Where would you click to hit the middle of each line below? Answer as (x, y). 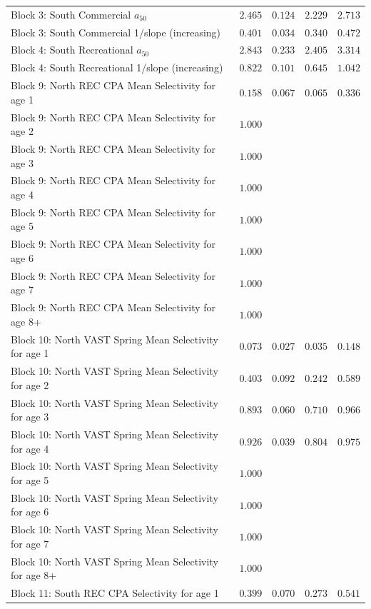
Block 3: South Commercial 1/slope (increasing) (116, 32)
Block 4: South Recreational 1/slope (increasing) (117, 67)
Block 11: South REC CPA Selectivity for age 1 (115, 593)
